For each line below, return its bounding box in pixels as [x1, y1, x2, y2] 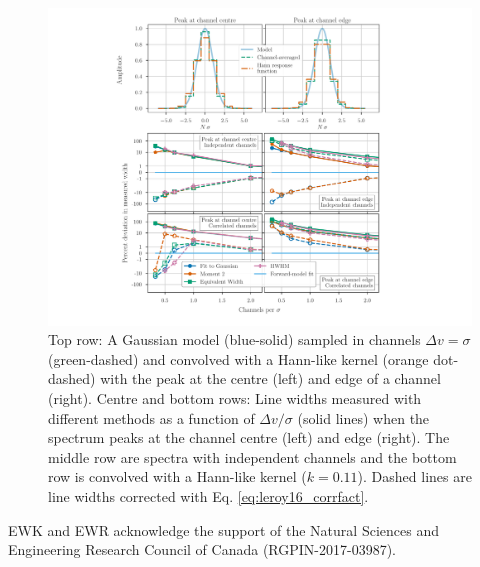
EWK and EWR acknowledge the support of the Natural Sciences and [8, 519, 439, 540]
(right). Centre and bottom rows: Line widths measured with [48, 387, 422, 408]
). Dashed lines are [357, 466, 472, 487]
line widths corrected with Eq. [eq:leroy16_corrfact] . [48, 485, 369, 506]
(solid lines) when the [297, 407, 430, 428]
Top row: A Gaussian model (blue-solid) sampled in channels [48, 329, 421, 350]
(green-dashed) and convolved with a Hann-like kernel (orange [48, 348, 429, 369]
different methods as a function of [48, 407, 255, 428]
